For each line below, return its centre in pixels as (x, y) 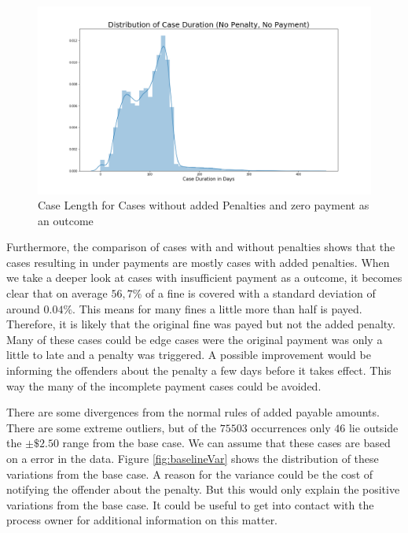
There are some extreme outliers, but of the (112, 427)
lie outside (373, 427)
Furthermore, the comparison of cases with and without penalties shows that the (201, 247)
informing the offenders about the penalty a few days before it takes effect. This (199, 370)
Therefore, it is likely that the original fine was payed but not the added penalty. (201, 324)
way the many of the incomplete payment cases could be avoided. (164, 385)
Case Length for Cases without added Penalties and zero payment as (204, 205)
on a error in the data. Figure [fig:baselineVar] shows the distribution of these (193, 458)
